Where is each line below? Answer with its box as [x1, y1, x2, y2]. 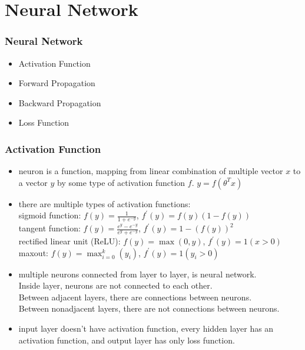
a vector [18, 176, 48, 188]
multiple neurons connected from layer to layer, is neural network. [18, 267, 257, 280]
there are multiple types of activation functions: [18, 197, 191, 210]
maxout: [18, 246, 48, 259]
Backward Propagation [18, 96, 101, 109]
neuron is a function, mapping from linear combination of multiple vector [18, 165, 283, 177]
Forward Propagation [18, 77, 95, 89]
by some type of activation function [57, 176, 185, 188]
